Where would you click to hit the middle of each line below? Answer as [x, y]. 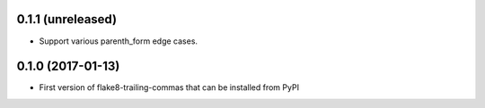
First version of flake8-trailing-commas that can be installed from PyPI [169, 87]
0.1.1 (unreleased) [66, 19]
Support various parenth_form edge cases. [118, 41]
